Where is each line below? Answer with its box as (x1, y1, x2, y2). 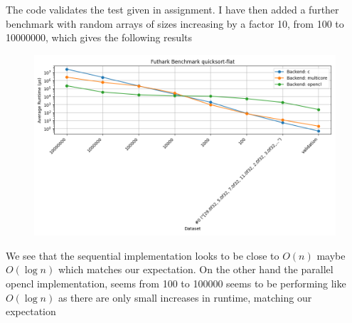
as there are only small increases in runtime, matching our (58, 290, 312, 305)
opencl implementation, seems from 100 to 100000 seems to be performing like (6, 275, 346, 290)
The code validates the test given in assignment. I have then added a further (6, 2, 339, 16)
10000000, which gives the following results (6, 30, 192, 45)
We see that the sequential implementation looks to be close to (6, 248, 279, 263)
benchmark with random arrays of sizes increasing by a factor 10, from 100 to (6, 16, 344, 31)
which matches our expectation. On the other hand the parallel (58, 262, 334, 277)
